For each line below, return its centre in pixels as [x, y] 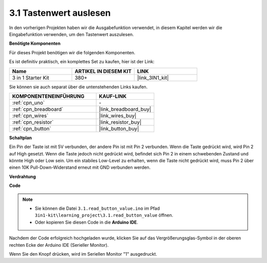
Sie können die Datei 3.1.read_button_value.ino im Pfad [97, 208]
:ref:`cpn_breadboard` [38, 109]
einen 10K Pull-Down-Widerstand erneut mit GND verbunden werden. [80, 167]
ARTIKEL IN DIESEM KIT [103, 71]
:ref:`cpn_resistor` [33, 122]
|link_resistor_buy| [120, 122]
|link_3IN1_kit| [153, 77]
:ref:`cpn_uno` [28, 103]
